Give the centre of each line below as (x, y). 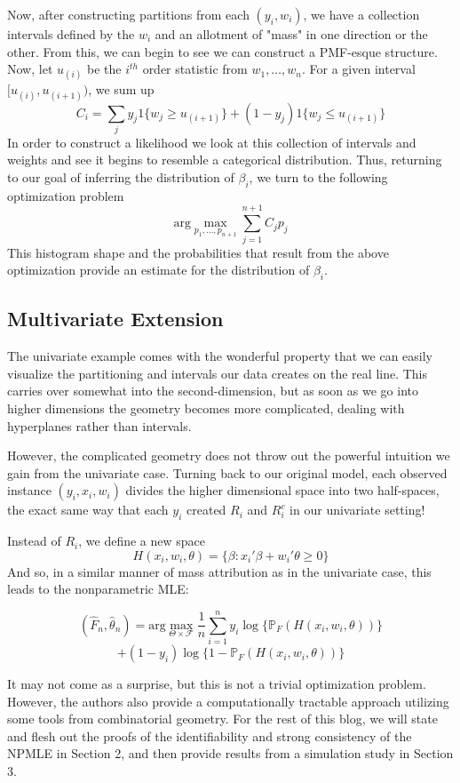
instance (29, 490)
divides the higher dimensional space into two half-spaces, (282, 490)
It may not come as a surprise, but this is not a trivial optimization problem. (217, 684)
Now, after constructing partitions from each (128, 14)
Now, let (30, 69)
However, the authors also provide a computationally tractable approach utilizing (228, 701)
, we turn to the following (318, 177)
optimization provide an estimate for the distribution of (159, 270)
